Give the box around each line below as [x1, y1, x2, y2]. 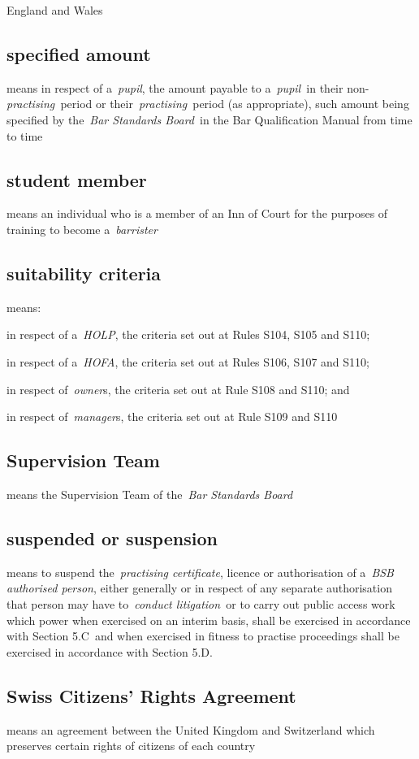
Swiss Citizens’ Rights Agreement [6, 683, 296, 708]
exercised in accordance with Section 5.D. [6, 643, 213, 660]
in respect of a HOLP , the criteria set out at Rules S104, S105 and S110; [6, 326, 370, 343]
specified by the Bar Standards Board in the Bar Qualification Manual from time [6, 111, 413, 128]
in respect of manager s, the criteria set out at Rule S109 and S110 [6, 408, 338, 425]
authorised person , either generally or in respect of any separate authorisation [6, 579, 392, 596]
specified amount [6, 41, 151, 66]
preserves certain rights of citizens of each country [6, 737, 256, 754]
